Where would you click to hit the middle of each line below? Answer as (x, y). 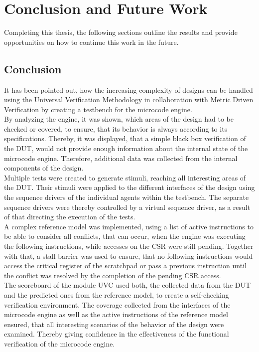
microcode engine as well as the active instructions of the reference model (116, 314)
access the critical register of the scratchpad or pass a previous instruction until (125, 265)
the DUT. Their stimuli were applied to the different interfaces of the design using (129, 187)
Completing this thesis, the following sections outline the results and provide (121, 32)
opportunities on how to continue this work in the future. (91, 42)
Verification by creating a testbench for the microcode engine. (98, 109)
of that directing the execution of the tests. (70, 217)
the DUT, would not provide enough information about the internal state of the (126, 148)
